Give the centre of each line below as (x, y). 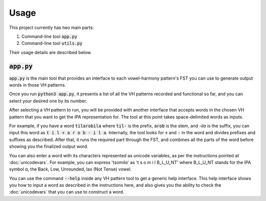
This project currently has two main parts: (51, 28)
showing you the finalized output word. (49, 146)
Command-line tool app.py (49, 36)
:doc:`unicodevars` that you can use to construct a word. (67, 192)
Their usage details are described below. (50, 52)
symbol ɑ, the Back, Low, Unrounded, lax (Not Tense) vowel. (70, 169)
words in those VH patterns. (37, 85)
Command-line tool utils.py (52, 43)
